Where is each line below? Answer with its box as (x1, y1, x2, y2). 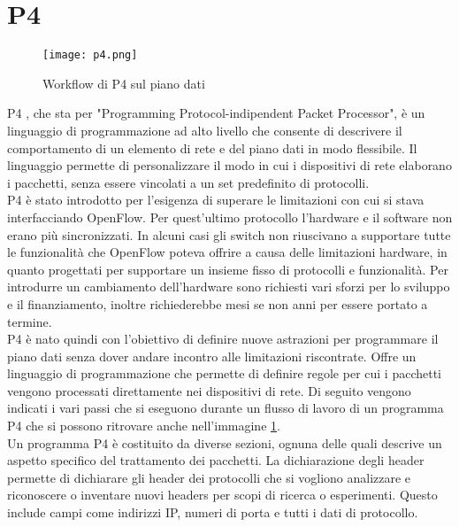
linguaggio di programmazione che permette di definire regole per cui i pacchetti (7, 364, 442, 383)
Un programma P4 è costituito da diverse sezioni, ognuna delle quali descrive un (7, 433, 442, 452)
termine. (7, 312, 52, 330)
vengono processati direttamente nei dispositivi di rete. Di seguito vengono (7, 381, 411, 399)
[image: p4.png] (42, 49, 138, 62)
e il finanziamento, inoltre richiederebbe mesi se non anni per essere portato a (7, 294, 428, 313)
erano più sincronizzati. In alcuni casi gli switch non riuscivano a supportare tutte (7, 225, 451, 244)
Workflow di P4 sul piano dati (42, 74, 205, 92)
